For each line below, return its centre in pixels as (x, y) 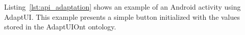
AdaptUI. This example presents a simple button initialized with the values (122, 16)
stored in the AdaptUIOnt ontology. (60, 27)
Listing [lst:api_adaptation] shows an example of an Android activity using (122, 7)
